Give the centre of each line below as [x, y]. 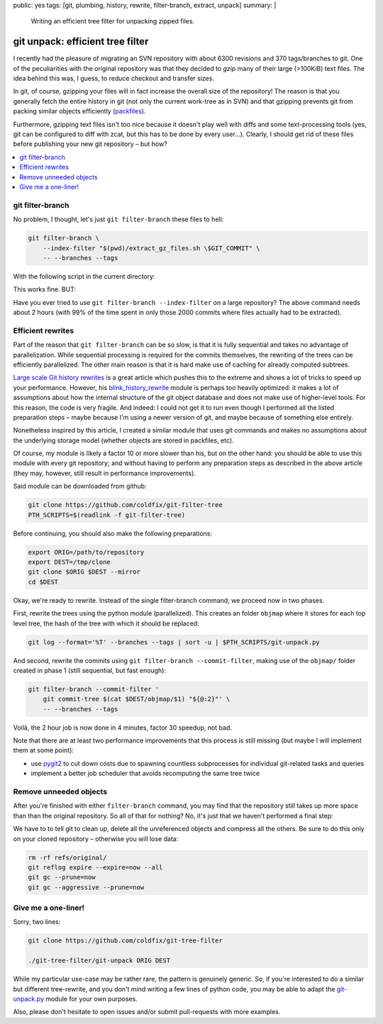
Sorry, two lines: [37, 922]
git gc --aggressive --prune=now [86, 887]
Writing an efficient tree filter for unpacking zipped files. [113, 21]
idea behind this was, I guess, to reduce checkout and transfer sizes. [113, 79]
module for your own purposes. [91, 998]
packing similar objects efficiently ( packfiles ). [79, 111]
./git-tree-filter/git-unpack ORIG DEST [99, 961]
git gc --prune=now [62, 877]
